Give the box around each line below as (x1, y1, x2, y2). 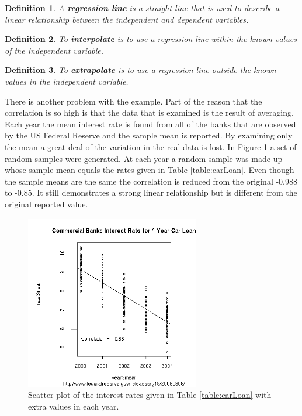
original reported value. (5, 197, 88, 210)
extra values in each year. (28, 400, 119, 412)
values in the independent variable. (5, 75, 129, 87)
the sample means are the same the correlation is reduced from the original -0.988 (5, 175, 297, 187)
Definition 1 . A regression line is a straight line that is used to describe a (5, 2, 280, 13)
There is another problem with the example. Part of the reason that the (5, 95, 262, 107)
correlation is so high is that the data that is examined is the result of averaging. (5, 106, 294, 119)
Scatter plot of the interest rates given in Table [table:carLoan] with (28, 389, 272, 401)
